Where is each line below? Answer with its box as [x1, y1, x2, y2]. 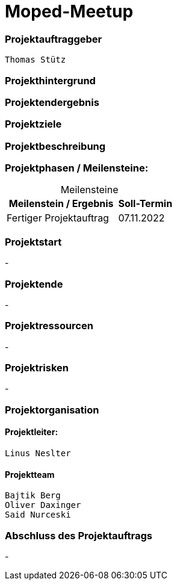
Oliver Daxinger [5, 500, 81, 510]
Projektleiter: [5, 427, 58, 438]
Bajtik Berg [5, 491, 61, 501]
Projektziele [5, 118, 62, 131]
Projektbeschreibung [5, 140, 106, 152]
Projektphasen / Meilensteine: [5, 162, 149, 174]
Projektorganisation [5, 403, 99, 416]
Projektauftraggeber [5, 32, 102, 45]
